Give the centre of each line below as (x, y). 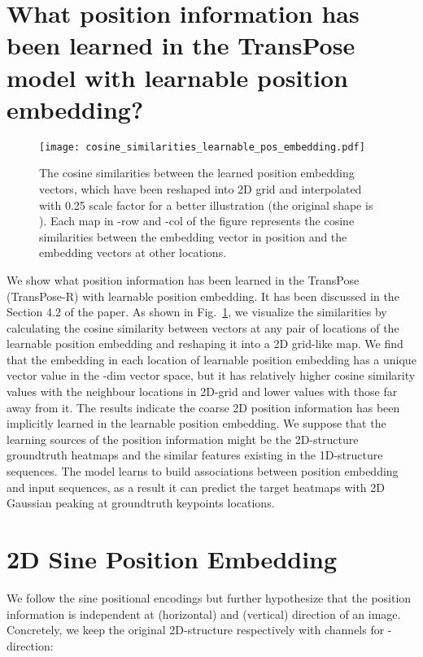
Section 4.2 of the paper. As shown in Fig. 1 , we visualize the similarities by (197, 312)
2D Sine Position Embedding (172, 559)
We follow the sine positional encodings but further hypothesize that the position (209, 597)
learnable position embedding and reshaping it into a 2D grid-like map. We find (205, 344)
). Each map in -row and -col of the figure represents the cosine (197, 221)
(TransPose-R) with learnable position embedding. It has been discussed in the (203, 296)
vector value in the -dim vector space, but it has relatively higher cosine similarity (211, 375)
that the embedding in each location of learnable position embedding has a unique (211, 359)
